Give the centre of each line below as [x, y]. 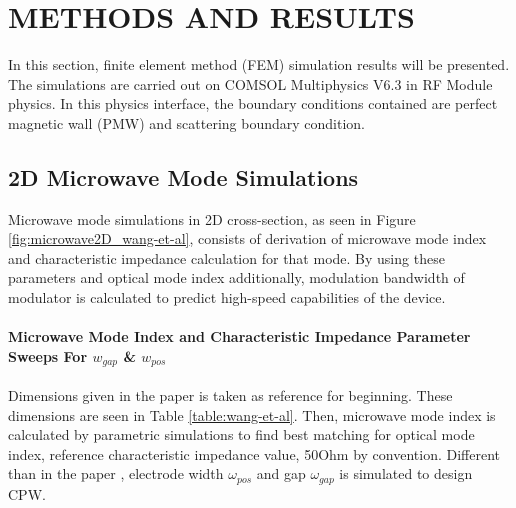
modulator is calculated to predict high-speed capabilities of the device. [227, 297]
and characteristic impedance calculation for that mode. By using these [226, 257]
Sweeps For [48, 355]
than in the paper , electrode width [116, 473]
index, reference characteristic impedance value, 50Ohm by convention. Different [254, 453]
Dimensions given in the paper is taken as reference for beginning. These [230, 394]
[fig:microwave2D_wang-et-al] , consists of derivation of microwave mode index [247, 238]
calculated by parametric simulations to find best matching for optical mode [241, 434]
